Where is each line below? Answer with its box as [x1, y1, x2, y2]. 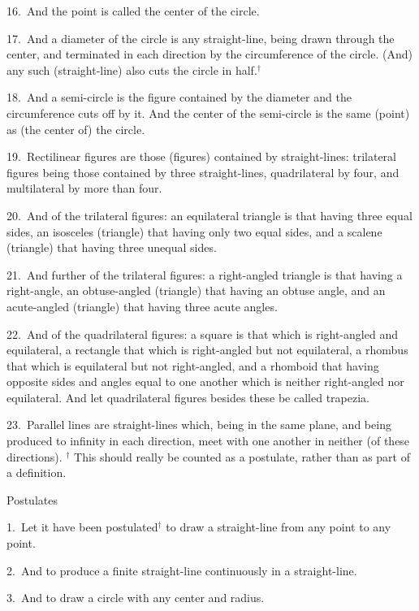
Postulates [6, 491, 58, 508]
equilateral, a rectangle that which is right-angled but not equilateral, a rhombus [6, 341, 408, 358]
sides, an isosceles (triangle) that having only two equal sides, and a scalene [6, 223, 382, 240]
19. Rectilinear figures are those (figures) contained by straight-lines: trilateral [6, 148, 396, 165]
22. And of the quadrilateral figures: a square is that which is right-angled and [6, 325, 398, 342]
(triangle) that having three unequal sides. [6, 239, 217, 256]
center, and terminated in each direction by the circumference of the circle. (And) [6, 45, 413, 63]
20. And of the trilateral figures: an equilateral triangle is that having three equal [6, 206, 413, 223]
